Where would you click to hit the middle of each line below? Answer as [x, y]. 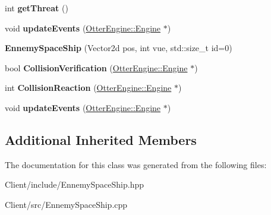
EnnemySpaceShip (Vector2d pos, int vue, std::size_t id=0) [119, 48]
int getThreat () [37, 8]
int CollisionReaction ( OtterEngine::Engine [88, 88]
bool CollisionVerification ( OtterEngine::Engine [96, 67]
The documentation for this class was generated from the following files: [136, 164]
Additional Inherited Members [101, 139]
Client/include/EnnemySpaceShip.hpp [74, 184]
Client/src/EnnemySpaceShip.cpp [66, 204]
